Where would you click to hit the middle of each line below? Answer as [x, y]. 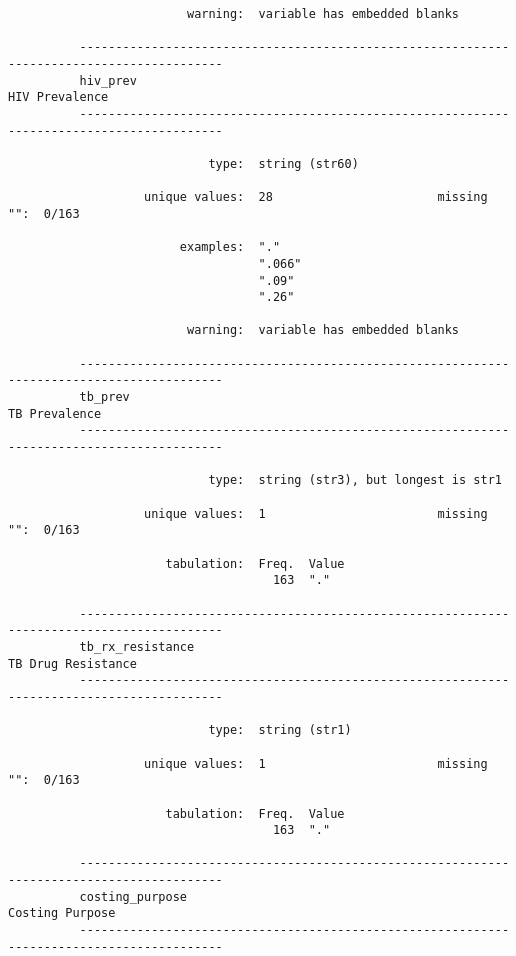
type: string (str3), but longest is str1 [355, 480]
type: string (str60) [283, 163]
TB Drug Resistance [72, 663]
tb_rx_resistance [137, 646]
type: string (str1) [280, 730]
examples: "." [230, 247]
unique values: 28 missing [316, 197]
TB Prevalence [55, 413]
